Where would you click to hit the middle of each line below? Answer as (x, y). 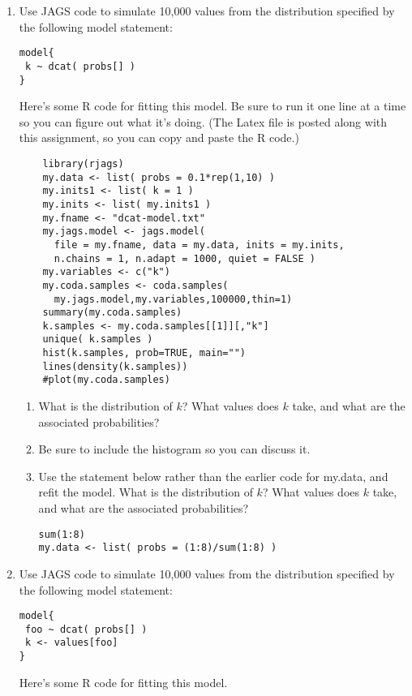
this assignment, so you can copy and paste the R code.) (159, 137)
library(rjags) (83, 163)
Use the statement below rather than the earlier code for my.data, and (213, 476)
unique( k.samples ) (98, 339)
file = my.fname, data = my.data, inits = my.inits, (199, 245)
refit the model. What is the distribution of (146, 492)
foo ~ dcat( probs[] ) (86, 629)
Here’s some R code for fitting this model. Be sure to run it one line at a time (212, 106)
